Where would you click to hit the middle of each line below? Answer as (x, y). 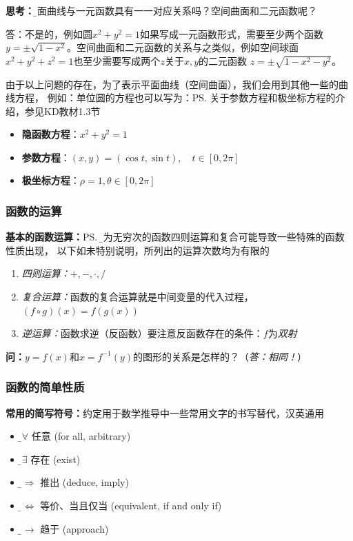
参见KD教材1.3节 (62, 111)
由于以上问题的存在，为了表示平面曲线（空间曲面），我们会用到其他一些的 (172, 84)
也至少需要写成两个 (117, 60)
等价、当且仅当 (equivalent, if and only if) (131, 506)
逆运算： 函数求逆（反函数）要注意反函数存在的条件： (142, 333)
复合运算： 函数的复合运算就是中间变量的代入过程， (138, 297)
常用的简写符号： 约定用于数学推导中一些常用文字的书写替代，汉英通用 (165, 412)
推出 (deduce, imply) (84, 482)
